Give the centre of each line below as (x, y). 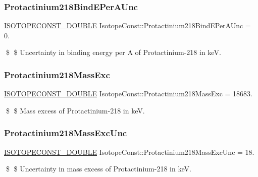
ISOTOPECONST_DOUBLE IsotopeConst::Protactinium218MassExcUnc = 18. (129, 152)
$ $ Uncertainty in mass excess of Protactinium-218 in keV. (98, 169)
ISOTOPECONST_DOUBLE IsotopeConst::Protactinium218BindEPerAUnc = (127, 25)
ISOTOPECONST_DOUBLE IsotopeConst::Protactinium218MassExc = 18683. (128, 94)
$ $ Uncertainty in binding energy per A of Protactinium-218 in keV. (113, 52)
